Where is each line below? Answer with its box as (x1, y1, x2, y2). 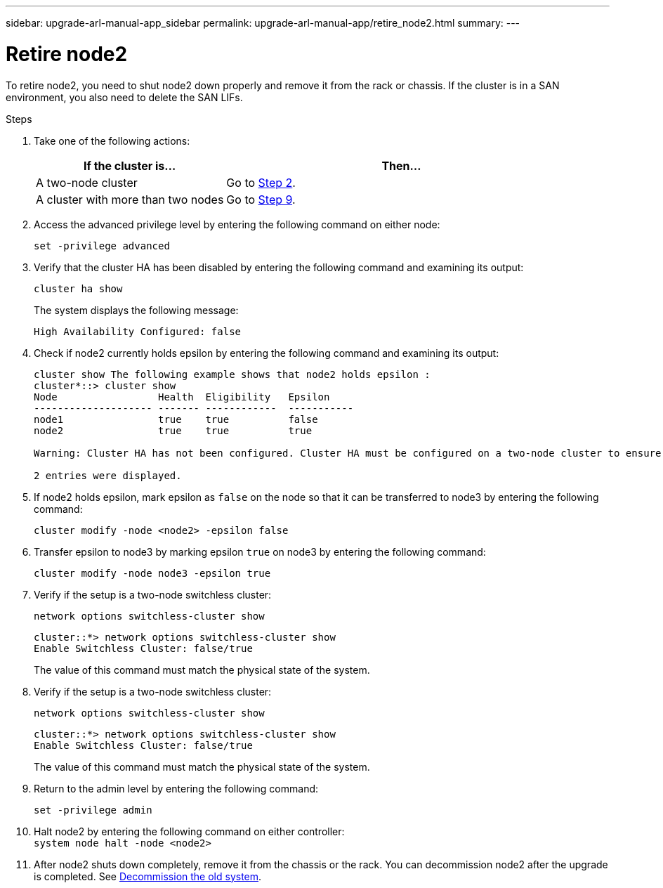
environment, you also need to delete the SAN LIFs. (6, 91, 243, 103)
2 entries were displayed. (34, 469, 182, 481)
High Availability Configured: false (34, 325, 242, 337)
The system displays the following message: (34, 303, 239, 316)
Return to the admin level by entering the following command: (34, 782, 319, 795)
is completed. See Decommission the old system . (34, 870, 262, 882)
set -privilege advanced (34, 240, 170, 252)
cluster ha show (34, 282, 123, 294)
